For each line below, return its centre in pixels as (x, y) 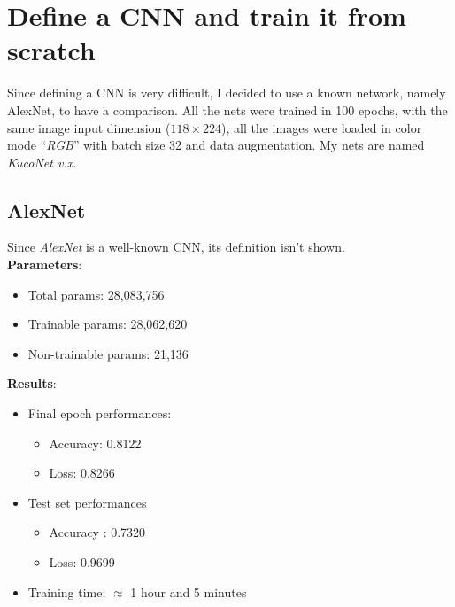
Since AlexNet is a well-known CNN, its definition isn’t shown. (176, 247)
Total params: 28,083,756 (96, 294)
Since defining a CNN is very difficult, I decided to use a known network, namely (227, 93)
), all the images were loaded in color (322, 127)
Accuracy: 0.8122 (95, 443)
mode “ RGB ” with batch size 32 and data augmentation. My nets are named (216, 145)
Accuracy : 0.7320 (97, 532)
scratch (51, 50)
